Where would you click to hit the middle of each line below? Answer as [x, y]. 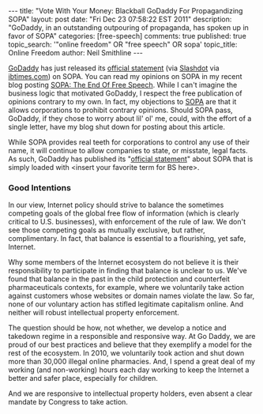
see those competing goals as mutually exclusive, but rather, [107, 230]
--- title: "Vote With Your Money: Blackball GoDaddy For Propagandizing [126, 11]
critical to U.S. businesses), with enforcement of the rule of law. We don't [127, 222]
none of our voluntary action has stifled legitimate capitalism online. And [126, 304]
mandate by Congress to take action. [68, 402]
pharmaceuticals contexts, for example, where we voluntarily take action [126, 288]
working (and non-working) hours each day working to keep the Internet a [129, 370]
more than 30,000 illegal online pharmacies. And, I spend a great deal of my [131, 362]
